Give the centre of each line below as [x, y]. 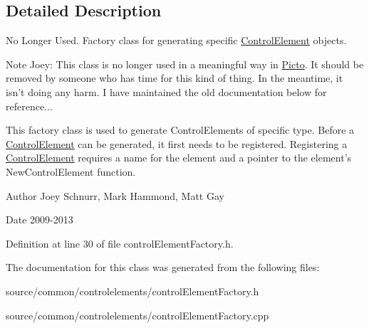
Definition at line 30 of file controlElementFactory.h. [120, 243]
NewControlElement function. [71, 171]
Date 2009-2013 [40, 219]
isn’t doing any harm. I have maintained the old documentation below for [166, 91]
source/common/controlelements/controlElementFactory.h [132, 291]
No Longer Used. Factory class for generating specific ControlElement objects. [176, 40]
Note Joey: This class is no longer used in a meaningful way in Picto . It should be [185, 64]
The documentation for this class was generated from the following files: [163, 267]
